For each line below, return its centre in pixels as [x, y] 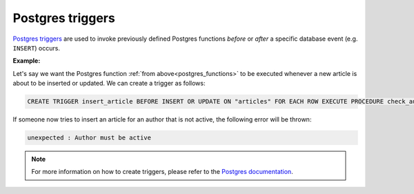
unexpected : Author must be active [89, 138]
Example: [27, 61]
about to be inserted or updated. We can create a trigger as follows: [109, 84]
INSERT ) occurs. [36, 48]
